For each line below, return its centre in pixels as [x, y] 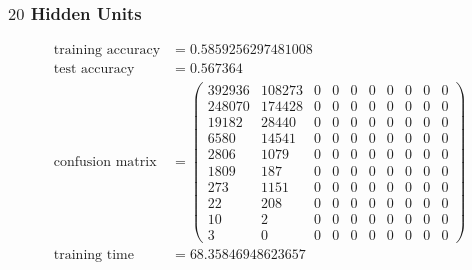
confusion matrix [105, 161]
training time [93, 254]
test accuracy [94, 69]
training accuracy [107, 50]
